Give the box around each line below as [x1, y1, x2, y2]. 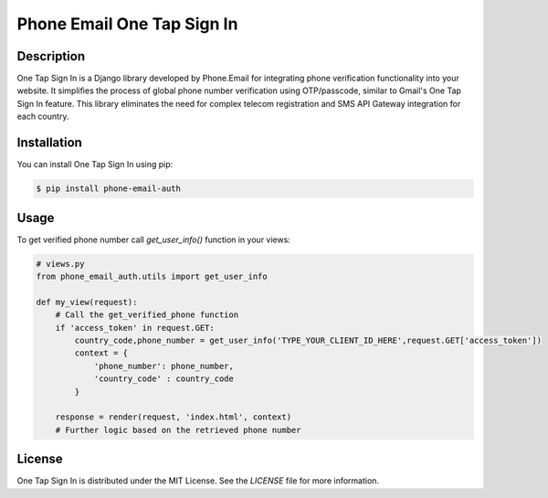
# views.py [36, 259, 85, 269]
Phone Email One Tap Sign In [16, 14, 238, 34]
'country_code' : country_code [93, 374, 235, 384]
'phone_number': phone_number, [93, 361, 235, 371]
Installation [16, 135, 82, 151]
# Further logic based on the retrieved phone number [55, 425, 301, 435]
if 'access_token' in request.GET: [55, 323, 215, 333]
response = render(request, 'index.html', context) [55, 412, 292, 422]
